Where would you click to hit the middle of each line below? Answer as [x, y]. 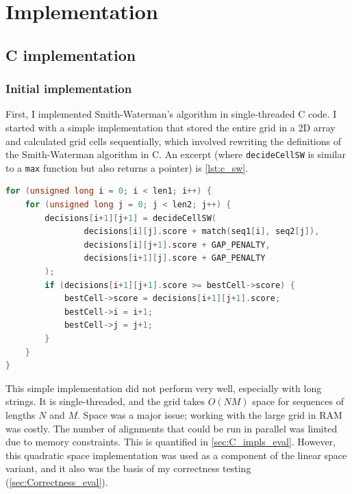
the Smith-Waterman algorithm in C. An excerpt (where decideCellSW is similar [176, 154]
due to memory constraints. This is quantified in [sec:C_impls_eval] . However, [171, 442]
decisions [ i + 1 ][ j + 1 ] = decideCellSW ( [130, 218]
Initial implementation [69, 89]
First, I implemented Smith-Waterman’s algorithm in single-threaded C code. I [171, 114]
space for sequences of [298, 401]
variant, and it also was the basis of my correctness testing [128, 468]
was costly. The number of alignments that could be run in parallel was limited [172, 428]
